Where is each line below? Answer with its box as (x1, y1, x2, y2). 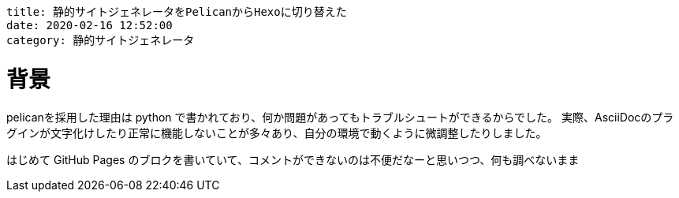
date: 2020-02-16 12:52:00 (6, 19, 173, 32)
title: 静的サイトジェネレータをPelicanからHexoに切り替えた (6, 6, 347, 18)
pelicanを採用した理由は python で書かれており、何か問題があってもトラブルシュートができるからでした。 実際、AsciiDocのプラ (6, 110, 674, 124)
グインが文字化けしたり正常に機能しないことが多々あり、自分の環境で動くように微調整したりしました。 (6, 125, 547, 140)
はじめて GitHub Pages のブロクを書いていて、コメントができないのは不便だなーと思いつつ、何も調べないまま (6, 152, 580, 166)
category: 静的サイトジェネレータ (6, 34, 195, 47)
